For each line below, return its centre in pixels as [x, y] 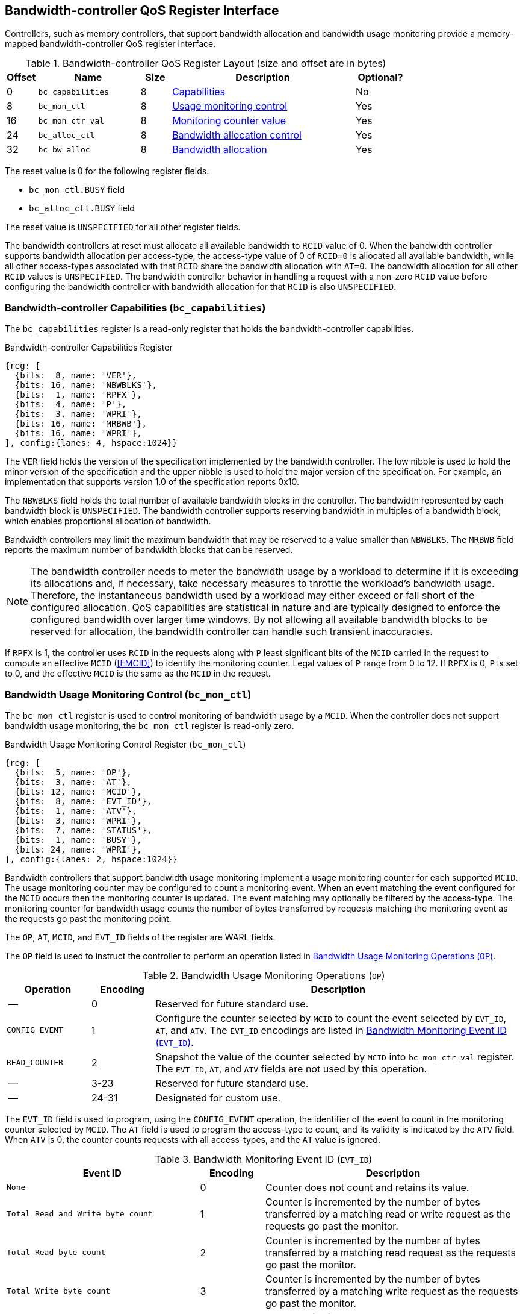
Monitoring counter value [229, 121]
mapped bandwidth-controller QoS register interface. [110, 44]
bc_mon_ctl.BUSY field [77, 190]
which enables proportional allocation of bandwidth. [108, 521]
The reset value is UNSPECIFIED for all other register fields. [123, 227]
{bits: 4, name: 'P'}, [71, 405]
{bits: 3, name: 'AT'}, [73, 782]
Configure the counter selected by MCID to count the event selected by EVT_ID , [331, 1018]
